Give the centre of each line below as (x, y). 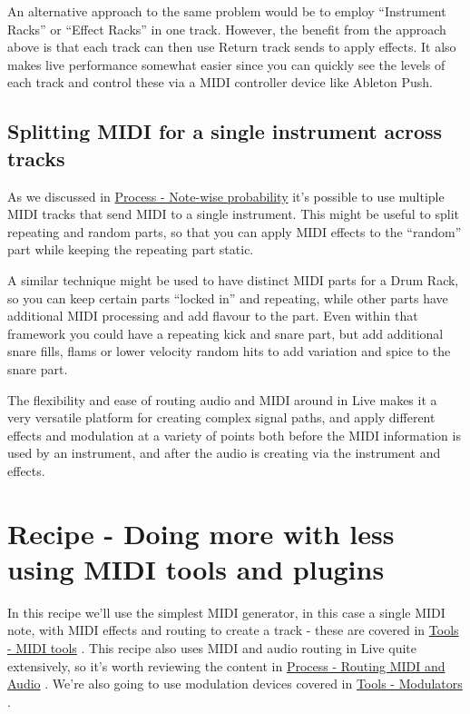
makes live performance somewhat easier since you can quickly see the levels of (226, 64)
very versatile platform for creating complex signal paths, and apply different (221, 417)
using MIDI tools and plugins (196, 568)
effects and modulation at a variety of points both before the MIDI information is (234, 435)
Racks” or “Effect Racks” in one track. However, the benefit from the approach (227, 29)
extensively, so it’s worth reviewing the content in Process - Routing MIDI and (226, 665)
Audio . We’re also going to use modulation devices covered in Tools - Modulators (235, 684)
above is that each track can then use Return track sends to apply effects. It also (232, 47)
